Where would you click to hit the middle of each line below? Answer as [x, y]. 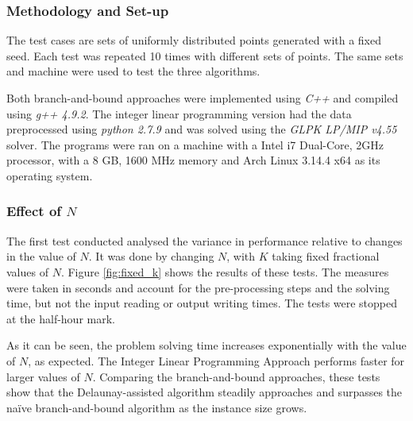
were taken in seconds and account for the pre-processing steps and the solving [198, 287]
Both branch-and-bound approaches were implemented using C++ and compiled [203, 98]
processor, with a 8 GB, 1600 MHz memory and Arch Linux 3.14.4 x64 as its [193, 160]
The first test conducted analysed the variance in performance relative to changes [205, 240]
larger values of [43, 376]
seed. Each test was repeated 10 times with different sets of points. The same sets [205, 55]
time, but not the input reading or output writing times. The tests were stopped [202, 303]
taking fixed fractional [326, 256]
